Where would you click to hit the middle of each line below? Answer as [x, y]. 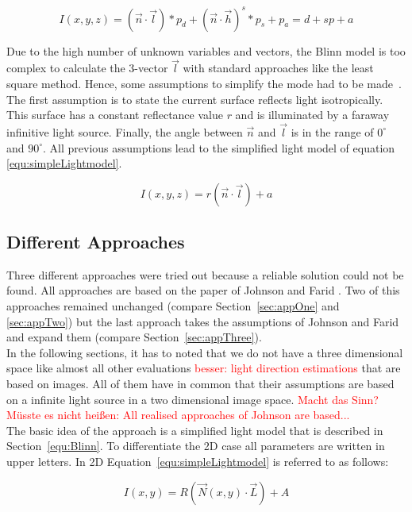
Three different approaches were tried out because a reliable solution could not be [205, 274]
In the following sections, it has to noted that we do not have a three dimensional [205, 352]
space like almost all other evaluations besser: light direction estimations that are [204, 368]
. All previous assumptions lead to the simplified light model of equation [219, 147]
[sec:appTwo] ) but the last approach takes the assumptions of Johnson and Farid [203, 321]
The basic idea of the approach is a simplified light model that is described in [195, 430]
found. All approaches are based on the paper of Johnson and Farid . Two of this [203, 290]
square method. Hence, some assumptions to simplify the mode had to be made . [204, 83]
